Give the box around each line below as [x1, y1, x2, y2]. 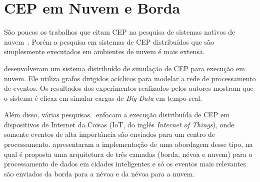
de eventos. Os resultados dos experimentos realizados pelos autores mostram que [4, 83, 253, 93]
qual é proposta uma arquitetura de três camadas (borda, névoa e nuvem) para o [4, 148, 252, 159]
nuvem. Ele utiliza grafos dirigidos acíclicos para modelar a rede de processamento [4, 73, 256, 83]
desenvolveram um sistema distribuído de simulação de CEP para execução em [4, 63, 245, 73]
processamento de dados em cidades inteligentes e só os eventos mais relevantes [4, 158, 246, 169]
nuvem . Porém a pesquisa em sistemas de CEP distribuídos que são [4, 36, 214, 47]
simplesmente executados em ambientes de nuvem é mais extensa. [4, 46, 205, 57]
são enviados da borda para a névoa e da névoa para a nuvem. [4, 168, 195, 178]
